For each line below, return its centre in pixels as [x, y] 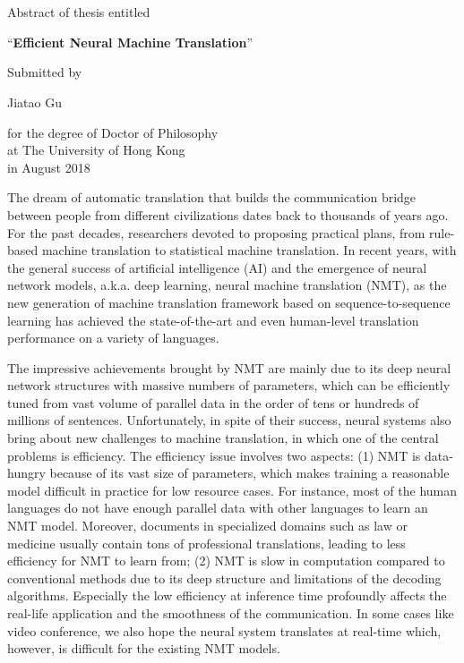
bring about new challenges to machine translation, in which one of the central [223, 438]
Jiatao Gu [34, 102]
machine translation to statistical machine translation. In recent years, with [249, 250]
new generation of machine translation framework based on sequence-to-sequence [229, 302]
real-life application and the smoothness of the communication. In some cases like [231, 613]
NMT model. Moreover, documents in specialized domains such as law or [207, 526]
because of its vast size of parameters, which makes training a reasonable [249, 473]
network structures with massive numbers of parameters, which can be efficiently [229, 385]
